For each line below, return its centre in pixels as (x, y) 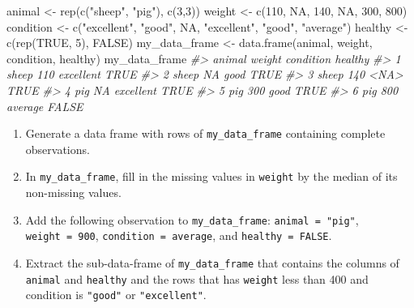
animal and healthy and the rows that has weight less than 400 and (197, 278)
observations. (58, 149)
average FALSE (45, 106)
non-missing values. (73, 192)
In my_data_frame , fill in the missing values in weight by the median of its (211, 176)
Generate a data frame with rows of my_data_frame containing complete (205, 133)
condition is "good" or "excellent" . (116, 295)
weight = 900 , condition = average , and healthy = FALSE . (179, 235)
